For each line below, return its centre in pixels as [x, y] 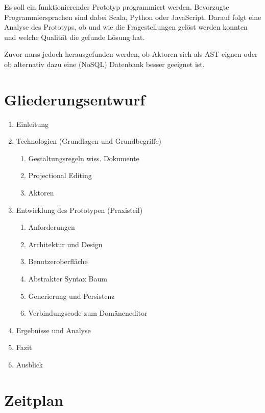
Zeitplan [34, 399]
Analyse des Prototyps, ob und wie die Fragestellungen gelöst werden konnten [126, 27]
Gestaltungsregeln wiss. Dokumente [84, 158]
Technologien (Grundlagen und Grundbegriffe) [89, 141]
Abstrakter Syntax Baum [68, 279]
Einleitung [32, 124]
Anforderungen [52, 227]
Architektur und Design [65, 244]
